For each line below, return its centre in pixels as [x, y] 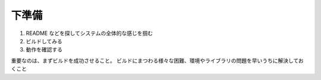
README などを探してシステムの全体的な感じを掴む [89, 33]
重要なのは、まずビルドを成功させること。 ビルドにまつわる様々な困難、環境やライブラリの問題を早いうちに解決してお [158, 60]
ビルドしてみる [44, 41]
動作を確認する [44, 50]
